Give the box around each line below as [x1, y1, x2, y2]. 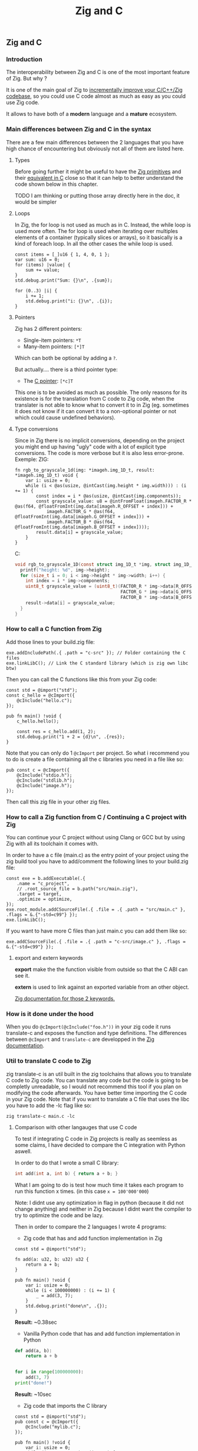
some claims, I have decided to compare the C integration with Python [14, 1141, 186, 1149]
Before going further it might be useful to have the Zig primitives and [14, 167, 181, 175]
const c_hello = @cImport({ [6, 692, 75, 698]
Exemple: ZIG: [14, 456, 49, 463]
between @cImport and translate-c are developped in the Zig [6, 1036, 154, 1043]
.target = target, [16, 891, 62, 897]
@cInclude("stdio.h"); [16, 772, 72, 778]
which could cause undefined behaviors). [14, 414, 116, 421]
